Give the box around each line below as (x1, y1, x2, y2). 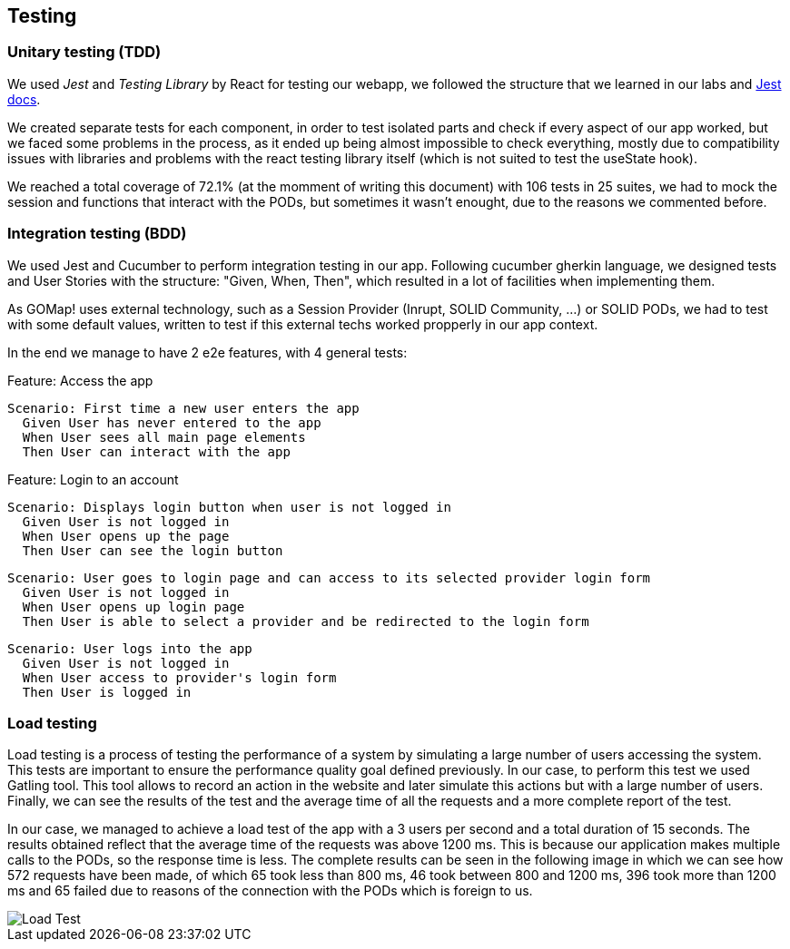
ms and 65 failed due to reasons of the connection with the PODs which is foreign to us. (7, 883, 533, 899)
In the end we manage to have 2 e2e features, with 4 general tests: (7, 344, 408, 360)
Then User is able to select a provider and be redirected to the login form (22, 613, 589, 629)
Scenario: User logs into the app (7, 641, 252, 656)
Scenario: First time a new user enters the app (7, 400, 360, 416)
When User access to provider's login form (22, 670, 337, 685)
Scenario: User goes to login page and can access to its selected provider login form (7, 570, 651, 585)
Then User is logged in (22, 684, 192, 700)
